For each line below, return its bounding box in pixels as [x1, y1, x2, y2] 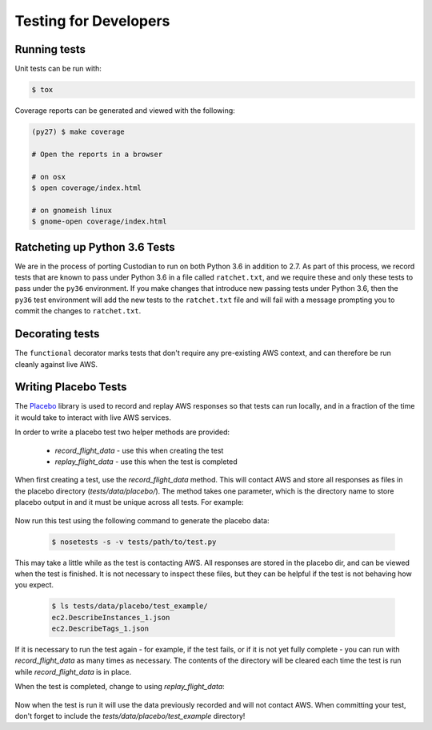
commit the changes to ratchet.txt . [14, 306, 142, 316]
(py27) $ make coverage [31, 127, 126, 136]
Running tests [14, 42, 86, 56]
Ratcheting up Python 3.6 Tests [14, 240, 175, 254]
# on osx [31, 172, 66, 181]
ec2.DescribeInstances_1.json [51, 613, 170, 622]
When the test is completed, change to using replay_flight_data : [14, 682, 226, 692]
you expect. [14, 580, 54, 590]
